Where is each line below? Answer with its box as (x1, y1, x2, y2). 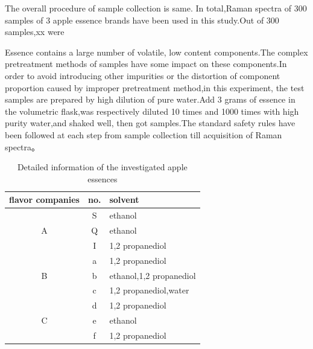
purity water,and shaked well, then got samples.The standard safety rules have (5, 117, 296, 129)
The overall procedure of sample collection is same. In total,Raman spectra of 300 (5, 2, 307, 14)
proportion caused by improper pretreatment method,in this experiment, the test (5, 81, 305, 94)
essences (87, 172, 118, 185)
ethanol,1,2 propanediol (109, 269, 196, 281)
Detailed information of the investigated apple (17, 161, 188, 173)
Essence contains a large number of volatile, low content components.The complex (5, 45, 308, 58)
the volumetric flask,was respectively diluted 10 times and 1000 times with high (5, 104, 299, 117)
